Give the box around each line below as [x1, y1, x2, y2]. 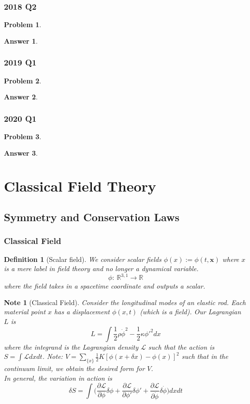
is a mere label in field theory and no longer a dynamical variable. [4, 263, 199, 274]
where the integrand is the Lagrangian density [4, 341, 139, 352]
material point [4, 307, 46, 317]
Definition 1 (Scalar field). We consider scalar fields [4, 254, 162, 264]
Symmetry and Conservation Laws [4, 209, 180, 224]
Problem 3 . [4, 131, 42, 142]
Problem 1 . [4, 19, 42, 30]
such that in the [181, 351, 228, 361]
